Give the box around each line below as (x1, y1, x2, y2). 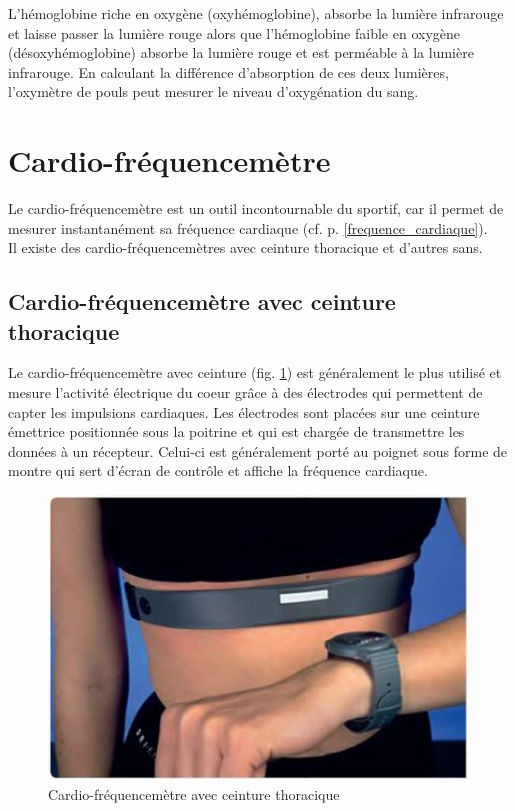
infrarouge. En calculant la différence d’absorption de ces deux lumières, (8, 61, 449, 82)
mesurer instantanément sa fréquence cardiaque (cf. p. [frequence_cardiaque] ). (8, 217, 488, 238)
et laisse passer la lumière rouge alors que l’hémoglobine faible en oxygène (8, 22, 461, 43)
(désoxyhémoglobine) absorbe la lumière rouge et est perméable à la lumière (8, 42, 474, 63)
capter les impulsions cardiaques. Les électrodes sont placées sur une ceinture (8, 401, 480, 422)
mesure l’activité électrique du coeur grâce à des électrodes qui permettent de (8, 382, 483, 403)
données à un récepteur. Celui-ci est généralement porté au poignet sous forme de (8, 440, 508, 461)
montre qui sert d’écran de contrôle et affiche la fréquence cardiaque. (8, 460, 428, 481)
